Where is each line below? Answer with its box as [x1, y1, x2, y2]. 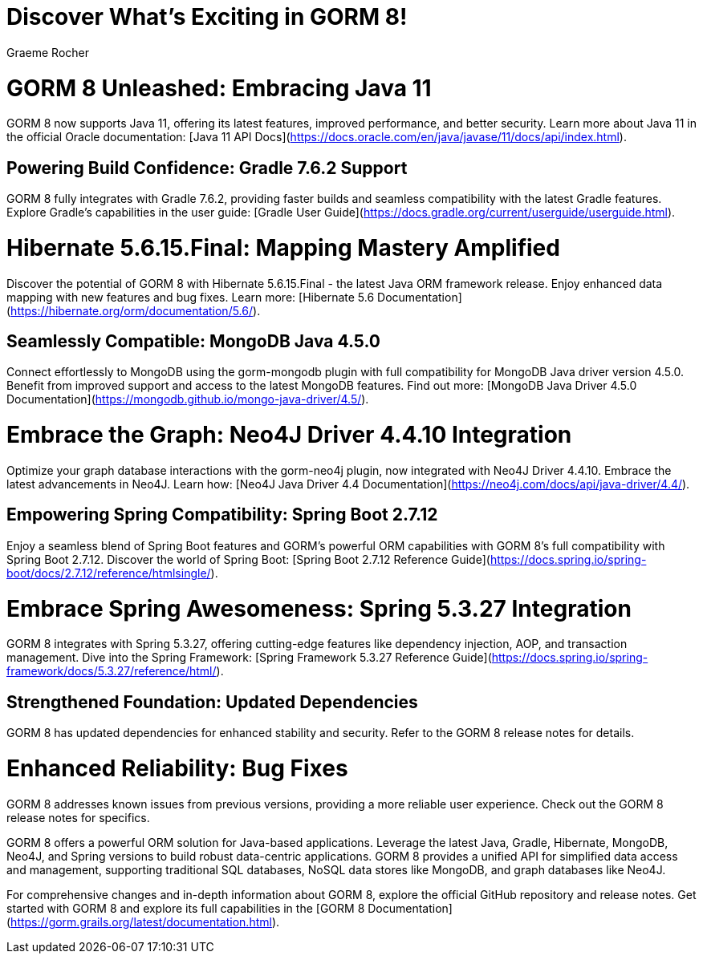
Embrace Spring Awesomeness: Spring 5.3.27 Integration [6, 594, 632, 622]
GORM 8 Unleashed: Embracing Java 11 [6, 74, 432, 102]
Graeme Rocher [6, 45, 90, 59]
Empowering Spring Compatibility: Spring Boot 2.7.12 [6, 504, 438, 525]
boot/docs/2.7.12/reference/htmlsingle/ [6, 565, 211, 580]
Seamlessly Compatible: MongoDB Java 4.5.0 [6, 331, 380, 352]
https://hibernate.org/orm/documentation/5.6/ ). [10, 303, 261, 318]
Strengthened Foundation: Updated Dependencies [6, 691, 418, 712]
